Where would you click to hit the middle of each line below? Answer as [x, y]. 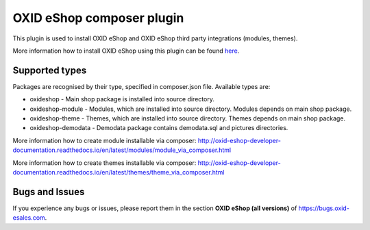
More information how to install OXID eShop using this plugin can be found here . [126, 51]
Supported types [50, 70]
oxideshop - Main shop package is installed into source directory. [122, 99]
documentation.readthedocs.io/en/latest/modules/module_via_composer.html [122, 150]
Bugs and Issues [49, 192]
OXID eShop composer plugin [98, 18]
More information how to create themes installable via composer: [104, 163]
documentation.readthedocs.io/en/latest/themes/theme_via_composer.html [119, 172]
